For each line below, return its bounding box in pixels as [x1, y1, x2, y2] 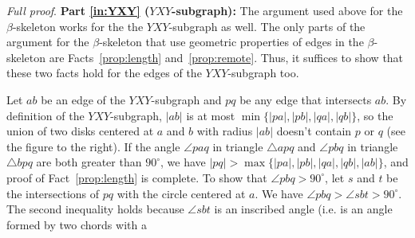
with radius [196, 123, 253, 139]
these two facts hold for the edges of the [6, 64, 202, 81]
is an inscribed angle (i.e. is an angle [214, 201, 393, 217]
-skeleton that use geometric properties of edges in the [99, 33, 364, 50]
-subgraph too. [227, 64, 299, 81]
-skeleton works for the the [12, 18, 144, 34]
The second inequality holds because [6, 201, 184, 217]
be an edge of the [41, 91, 125, 107]
